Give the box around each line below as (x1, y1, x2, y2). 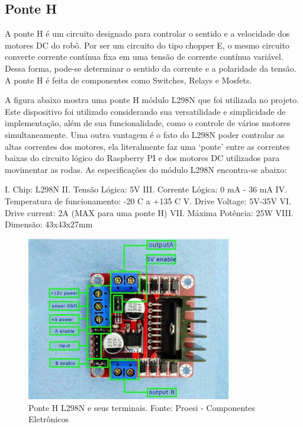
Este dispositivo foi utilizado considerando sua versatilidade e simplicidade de (5, 105, 286, 117)
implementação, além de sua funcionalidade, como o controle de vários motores (5, 117, 291, 129)
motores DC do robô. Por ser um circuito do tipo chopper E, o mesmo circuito (5, 38, 289, 51)
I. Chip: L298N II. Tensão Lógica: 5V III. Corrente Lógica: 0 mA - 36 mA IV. (5, 183, 288, 195)
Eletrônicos (28, 413, 69, 425)
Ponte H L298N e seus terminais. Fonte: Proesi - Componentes (28, 401, 256, 413)
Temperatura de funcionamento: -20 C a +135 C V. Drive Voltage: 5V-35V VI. (5, 194, 292, 207)
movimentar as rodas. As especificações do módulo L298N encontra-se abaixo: (5, 163, 287, 175)
